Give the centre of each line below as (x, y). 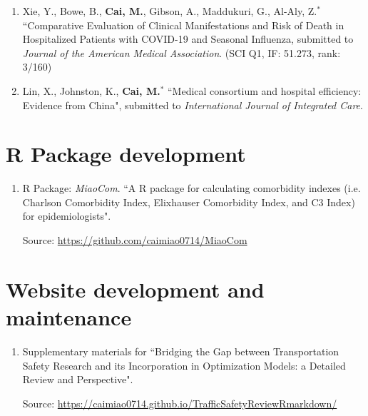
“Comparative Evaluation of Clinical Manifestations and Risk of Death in (183, 25)
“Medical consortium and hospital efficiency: (264, 90)
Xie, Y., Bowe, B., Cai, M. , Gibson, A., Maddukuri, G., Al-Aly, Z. (170, 11)
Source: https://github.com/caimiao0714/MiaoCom (135, 240)
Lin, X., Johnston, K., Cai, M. (91, 90)
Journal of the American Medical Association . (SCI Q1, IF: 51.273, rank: (182, 52)
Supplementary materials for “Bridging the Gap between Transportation (181, 351)
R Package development (126, 154)
